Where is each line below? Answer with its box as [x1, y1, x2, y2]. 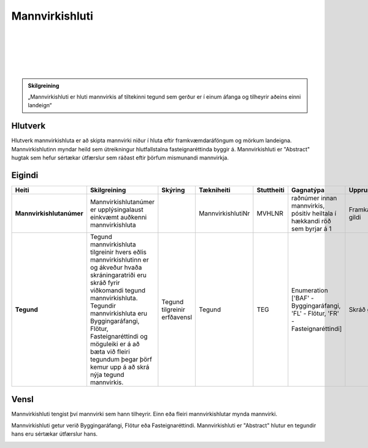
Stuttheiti [256, 186, 285, 194]
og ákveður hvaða [90, 263, 142, 271]
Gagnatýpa [291, 186, 325, 194]
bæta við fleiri [90, 347, 130, 355]
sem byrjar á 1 [291, 224, 332, 233]
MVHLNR [256, 209, 283, 218]
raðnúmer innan [291, 194, 337, 202]
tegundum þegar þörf [90, 355, 153, 363]
